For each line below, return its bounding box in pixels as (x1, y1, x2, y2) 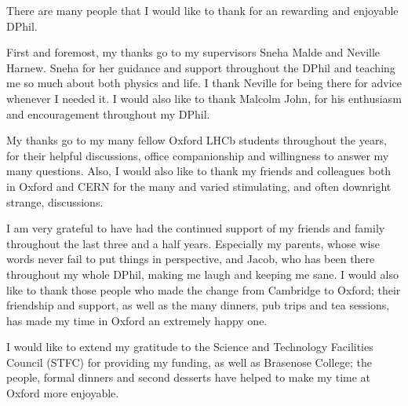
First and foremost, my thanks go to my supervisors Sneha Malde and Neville (6, 44, 381, 60)
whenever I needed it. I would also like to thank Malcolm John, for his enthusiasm (6, 90, 402, 106)
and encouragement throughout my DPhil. (6, 105, 210, 122)
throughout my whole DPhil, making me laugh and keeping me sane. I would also (6, 265, 399, 282)
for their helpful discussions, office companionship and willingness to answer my (6, 147, 389, 163)
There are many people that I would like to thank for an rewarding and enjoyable (6, 2, 399, 18)
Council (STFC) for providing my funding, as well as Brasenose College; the (6, 353, 372, 370)
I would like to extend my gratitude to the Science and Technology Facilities (6, 338, 373, 355)
